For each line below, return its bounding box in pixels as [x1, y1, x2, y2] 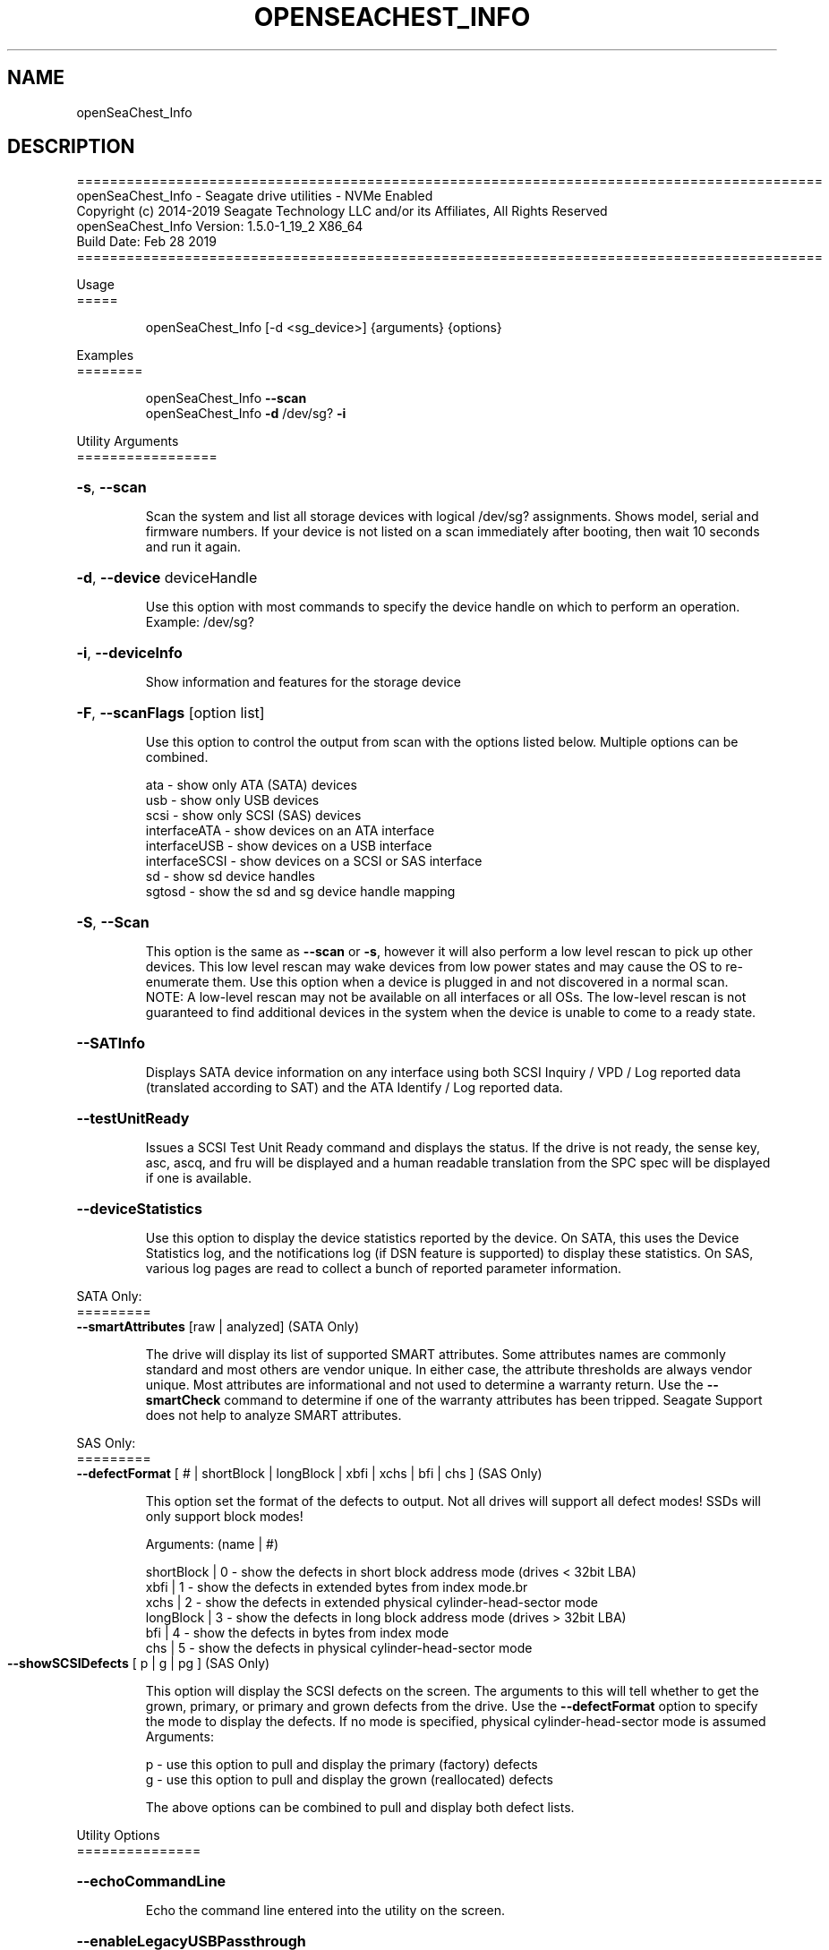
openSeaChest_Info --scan [145, 390, 307, 406]
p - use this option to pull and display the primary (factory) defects [145, 1757, 538, 1773]
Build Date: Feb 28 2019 [76, 234, 217, 250]
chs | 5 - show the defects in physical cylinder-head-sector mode [145, 1640, 533, 1656]
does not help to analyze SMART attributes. [145, 1407, 402, 1424]
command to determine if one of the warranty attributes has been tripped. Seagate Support [224, 1392, 763, 1408]
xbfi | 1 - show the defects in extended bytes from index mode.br [145, 1579, 528, 1595]
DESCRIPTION [7, 135, 135, 158]
